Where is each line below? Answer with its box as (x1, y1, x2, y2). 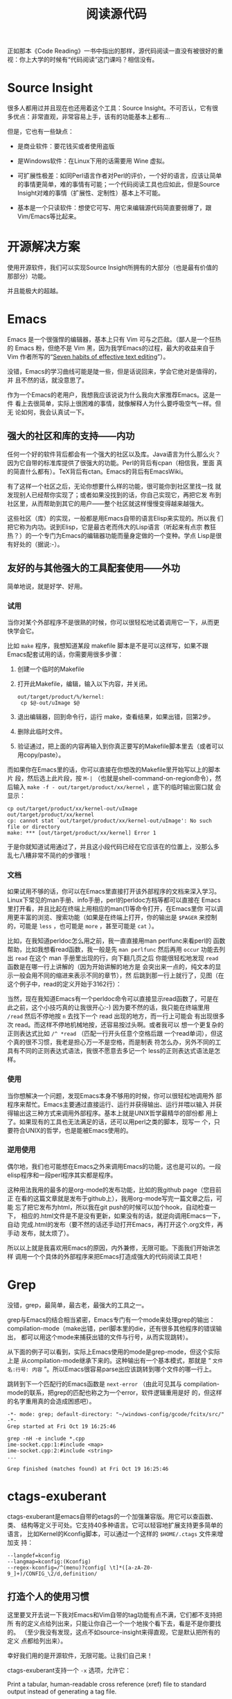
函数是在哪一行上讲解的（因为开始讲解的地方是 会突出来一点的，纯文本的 (7, 963, 215, 971)
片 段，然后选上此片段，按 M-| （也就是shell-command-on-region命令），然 (7, 774, 222, 782)
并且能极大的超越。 (7, 287, 62, 295)
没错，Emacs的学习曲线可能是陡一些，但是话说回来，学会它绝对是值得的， (7, 367, 220, 375)
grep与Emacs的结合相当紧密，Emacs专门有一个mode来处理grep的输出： (7, 1315, 215, 1324)
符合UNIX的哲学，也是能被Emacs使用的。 (12, 1126, 133, 1134)
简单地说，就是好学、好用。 (7, 582, 87, 590)
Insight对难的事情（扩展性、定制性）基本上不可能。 (17, 189, 165, 198)
